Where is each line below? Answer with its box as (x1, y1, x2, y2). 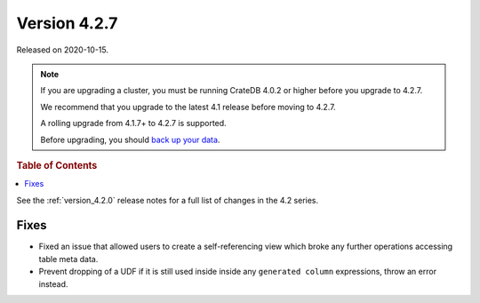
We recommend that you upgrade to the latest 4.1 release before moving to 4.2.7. (40, 101, 337, 112)
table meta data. (38, 253, 99, 264)
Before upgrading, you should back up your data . (40, 134, 220, 145)
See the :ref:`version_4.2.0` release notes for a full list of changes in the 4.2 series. (16, 195, 319, 205)
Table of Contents (16, 159, 98, 171)
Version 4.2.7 (16, 13, 118, 33)
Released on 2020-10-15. (16, 44, 108, 55)
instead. (38, 278, 68, 289)
